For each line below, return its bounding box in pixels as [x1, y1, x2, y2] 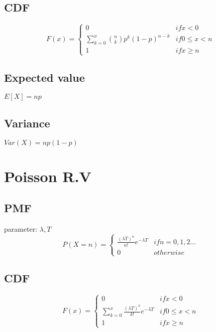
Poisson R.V [4, 165, 91, 186]
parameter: [4, 224, 38, 234]
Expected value [4, 69, 85, 85]
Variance [4, 115, 50, 130]
